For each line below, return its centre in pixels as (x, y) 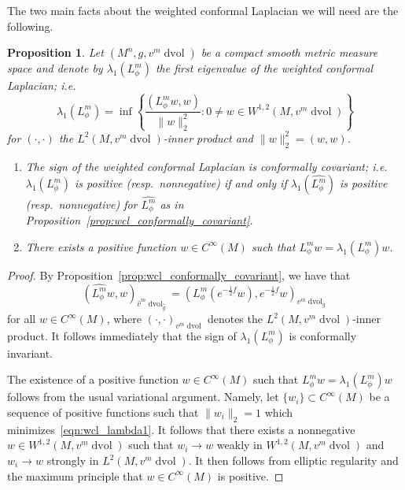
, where (124, 319)
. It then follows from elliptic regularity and (293, 460)
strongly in (73, 460)
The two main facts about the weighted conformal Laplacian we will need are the (203, 10)
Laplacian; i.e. (42, 85)
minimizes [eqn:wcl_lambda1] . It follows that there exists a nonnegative (181, 429)
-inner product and (208, 137)
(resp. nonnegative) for (81, 204)
